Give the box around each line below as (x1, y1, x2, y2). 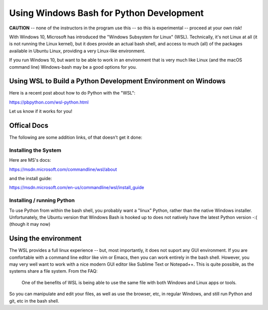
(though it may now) (9, 221, 51, 227)
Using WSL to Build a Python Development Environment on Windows (9, 77, 226, 86)
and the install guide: (9, 176, 52, 182)
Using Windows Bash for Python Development (9, 7, 204, 18)
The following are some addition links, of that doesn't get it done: (9, 134, 142, 140)
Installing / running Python (9, 197, 75, 204)
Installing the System (9, 147, 62, 154)
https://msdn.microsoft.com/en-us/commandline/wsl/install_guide (9, 185, 144, 191)
